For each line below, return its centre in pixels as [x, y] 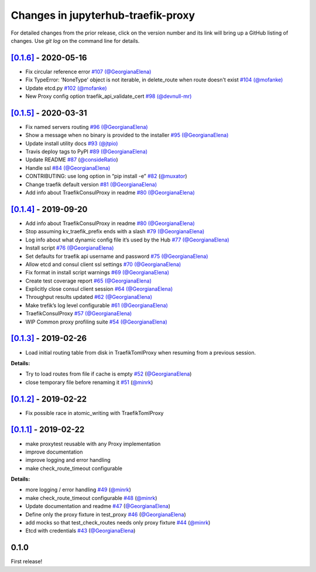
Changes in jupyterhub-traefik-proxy [103, 15]
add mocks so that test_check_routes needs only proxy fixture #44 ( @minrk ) [118, 523]
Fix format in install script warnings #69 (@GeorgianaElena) [97, 273]
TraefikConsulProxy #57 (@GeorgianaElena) [79, 314]
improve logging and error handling [68, 460]
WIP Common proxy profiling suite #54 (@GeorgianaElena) [97, 322]
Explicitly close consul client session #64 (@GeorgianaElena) [99, 289]
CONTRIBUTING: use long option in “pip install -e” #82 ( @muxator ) [106, 176]
